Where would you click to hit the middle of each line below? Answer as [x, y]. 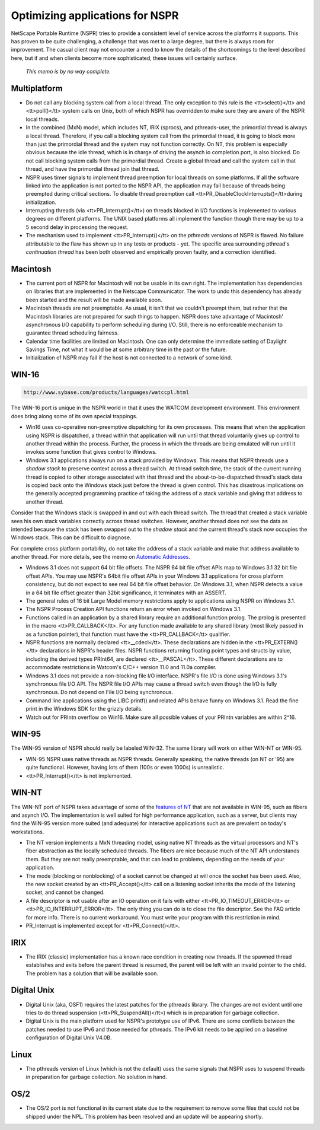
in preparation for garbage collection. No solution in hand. [96, 1077]
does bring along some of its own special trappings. [74, 416]
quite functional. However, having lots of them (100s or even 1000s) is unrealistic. [125, 768]
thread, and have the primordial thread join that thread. [92, 169]
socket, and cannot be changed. [65, 892]
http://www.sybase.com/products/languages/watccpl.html [106, 392]
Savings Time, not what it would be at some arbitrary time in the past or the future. [127, 349]
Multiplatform [37, 88]
